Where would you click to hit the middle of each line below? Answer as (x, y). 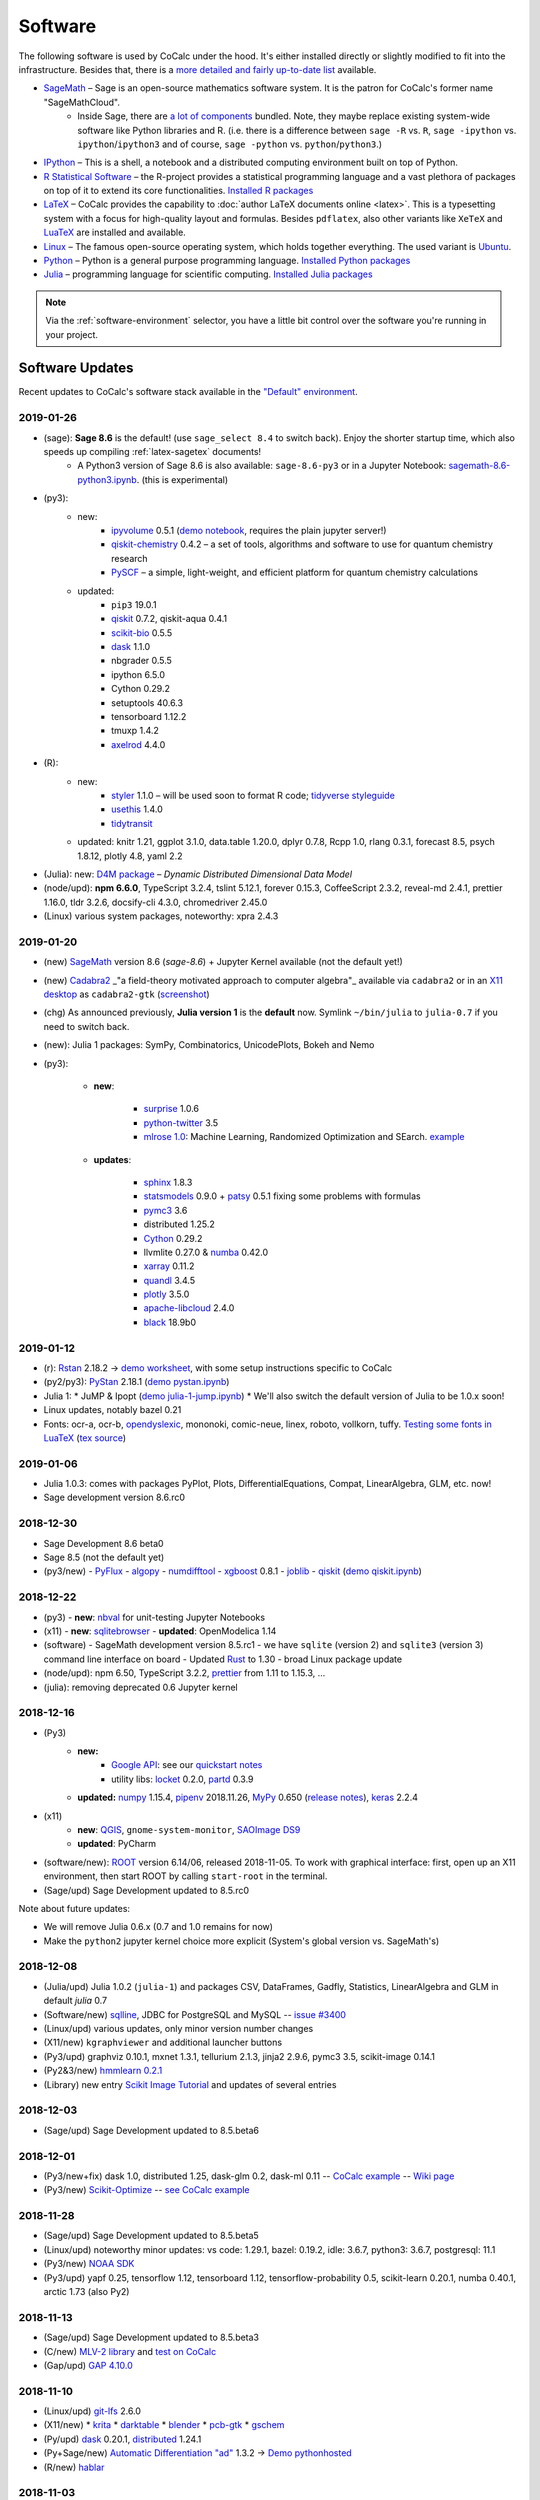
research (130, 558)
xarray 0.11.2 (169, 1266)
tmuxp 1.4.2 (135, 731)
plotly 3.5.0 (166, 1294)
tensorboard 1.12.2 (149, 717)
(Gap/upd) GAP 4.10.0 (88, 2365)
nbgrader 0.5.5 (141, 661)
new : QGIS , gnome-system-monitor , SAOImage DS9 (189, 1829)
